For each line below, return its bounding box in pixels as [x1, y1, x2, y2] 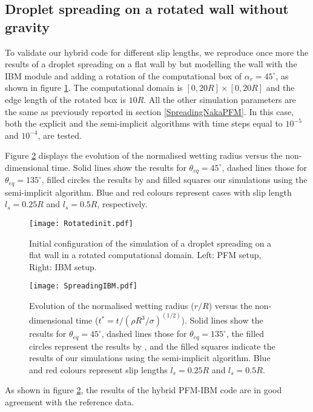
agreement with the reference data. [5, 395, 134, 408]
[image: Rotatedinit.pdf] [29, 219, 133, 228]
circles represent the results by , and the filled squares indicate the [29, 339, 275, 352]
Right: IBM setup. [29, 260, 97, 273]
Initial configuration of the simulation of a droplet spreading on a [29, 236, 272, 249]
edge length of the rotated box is [5, 93, 127, 105]
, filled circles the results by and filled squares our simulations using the [41, 173, 308, 186]
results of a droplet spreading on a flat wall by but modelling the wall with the [5, 58, 297, 70]
